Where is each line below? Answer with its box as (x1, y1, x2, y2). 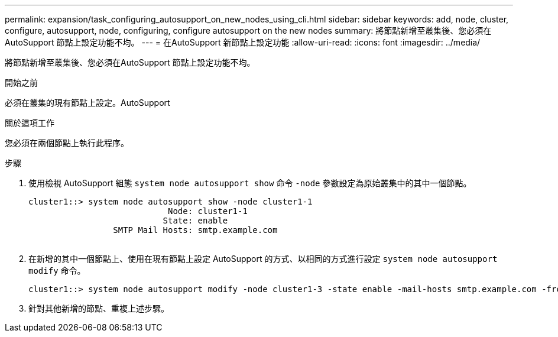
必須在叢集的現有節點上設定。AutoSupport (5, 98, 170, 108)
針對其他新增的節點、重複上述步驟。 (28, 303, 169, 313)
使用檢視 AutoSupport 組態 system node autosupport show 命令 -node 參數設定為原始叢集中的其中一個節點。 (28, 178, 472, 188)
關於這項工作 (5, 118, 54, 128)
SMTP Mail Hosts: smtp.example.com (113, 225, 278, 235)
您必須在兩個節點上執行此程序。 (5, 138, 129, 148)
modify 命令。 (28, 265, 86, 276)
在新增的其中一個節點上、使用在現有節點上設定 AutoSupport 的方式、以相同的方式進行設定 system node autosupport (28, 254, 498, 264)
